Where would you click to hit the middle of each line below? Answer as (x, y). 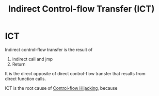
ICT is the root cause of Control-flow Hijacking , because (61, 88)
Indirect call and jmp (32, 59)
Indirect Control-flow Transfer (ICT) (81, 9)
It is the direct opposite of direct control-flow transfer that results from (75, 73)
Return (19, 64)
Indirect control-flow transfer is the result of (49, 49)
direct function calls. (25, 79)
